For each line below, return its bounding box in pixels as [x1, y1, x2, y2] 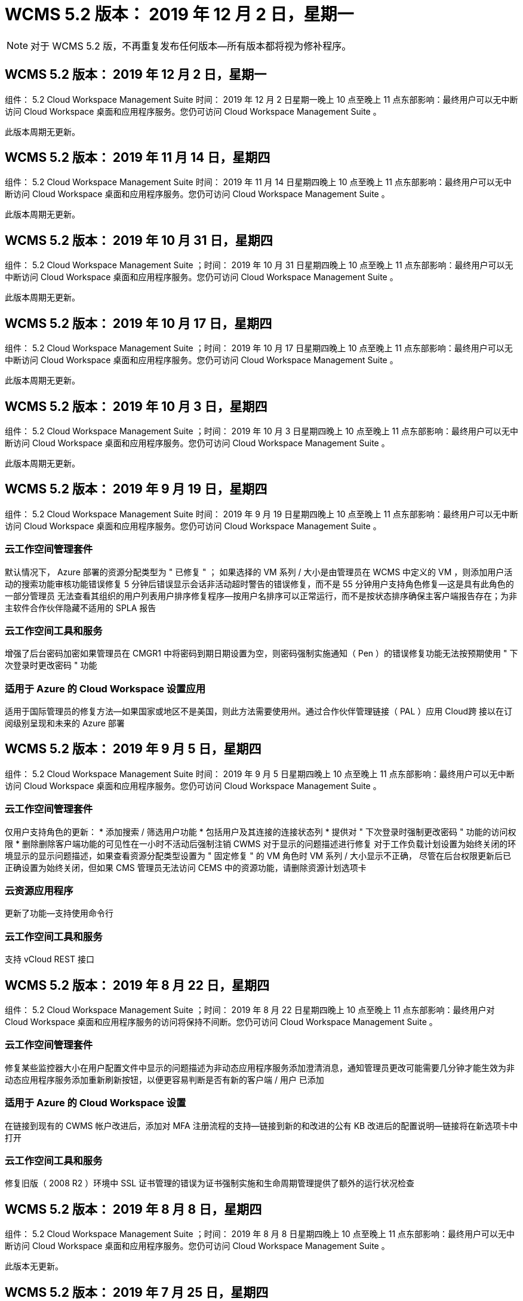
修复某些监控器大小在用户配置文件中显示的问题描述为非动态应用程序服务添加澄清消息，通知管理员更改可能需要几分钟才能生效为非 [5, 1062, 515, 1073]
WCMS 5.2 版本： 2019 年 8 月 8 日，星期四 [5, 1201, 262, 1217]
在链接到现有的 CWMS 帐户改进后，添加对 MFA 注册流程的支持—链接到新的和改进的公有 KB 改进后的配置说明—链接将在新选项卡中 [5, 1120, 518, 1131]
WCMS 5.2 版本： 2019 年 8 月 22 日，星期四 [5, 977, 269, 993]
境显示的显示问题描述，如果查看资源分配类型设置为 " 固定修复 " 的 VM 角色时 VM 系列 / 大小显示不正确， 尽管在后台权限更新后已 [5, 850, 512, 861]
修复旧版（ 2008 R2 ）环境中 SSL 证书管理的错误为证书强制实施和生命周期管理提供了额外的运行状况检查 [5, 1178, 414, 1189]
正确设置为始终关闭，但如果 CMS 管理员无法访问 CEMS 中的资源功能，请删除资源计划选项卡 [5, 862, 367, 873]
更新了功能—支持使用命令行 [5, 908, 113, 919]
